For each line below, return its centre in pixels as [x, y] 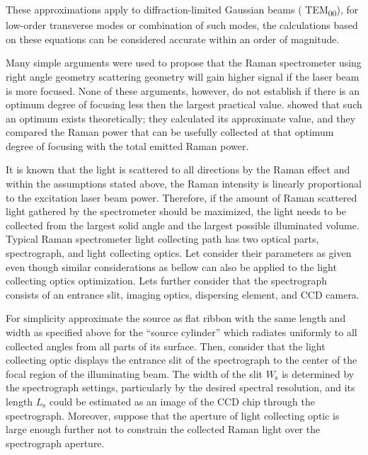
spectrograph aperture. [55, 443]
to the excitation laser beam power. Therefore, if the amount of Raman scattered [182, 197]
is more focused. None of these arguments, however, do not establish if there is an [183, 90]
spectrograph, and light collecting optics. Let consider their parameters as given [179, 253]
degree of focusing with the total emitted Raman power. [127, 145]
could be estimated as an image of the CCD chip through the [182, 401]
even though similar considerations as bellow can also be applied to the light [171, 266]
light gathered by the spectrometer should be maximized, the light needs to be [176, 211]
